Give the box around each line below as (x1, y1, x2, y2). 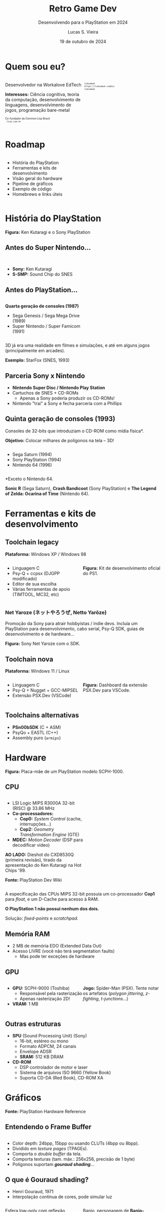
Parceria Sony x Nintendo (5, 371, 85, 380)
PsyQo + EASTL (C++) (12, 729, 58, 735)
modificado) (12, 576, 37, 582)
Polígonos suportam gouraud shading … (12, 1161, 95, 1167)
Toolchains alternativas (5, 711, 79, 719)
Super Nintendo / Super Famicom (12, 323, 81, 329)
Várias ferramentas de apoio (12, 586, 70, 592)
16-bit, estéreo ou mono (19, 1038, 69, 1044)
